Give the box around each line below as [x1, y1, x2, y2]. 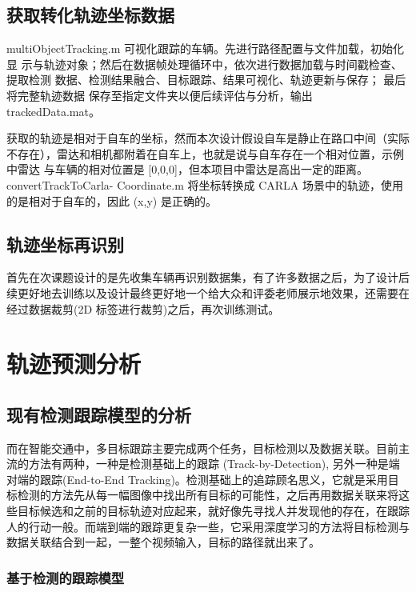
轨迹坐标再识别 [6, 231, 124, 256]
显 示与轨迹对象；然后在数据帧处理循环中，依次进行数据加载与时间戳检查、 [6, 55, 402, 72]
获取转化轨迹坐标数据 [6, 2, 174, 27]
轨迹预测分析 [6, 347, 142, 380]
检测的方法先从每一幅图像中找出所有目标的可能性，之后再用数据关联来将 [17, 486, 398, 503]
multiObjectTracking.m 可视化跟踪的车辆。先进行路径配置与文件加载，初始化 [6, 40, 405, 57]
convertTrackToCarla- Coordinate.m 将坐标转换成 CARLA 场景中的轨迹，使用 [6, 176, 403, 193]
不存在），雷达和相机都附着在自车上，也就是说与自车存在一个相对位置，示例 [6, 145, 404, 162]
